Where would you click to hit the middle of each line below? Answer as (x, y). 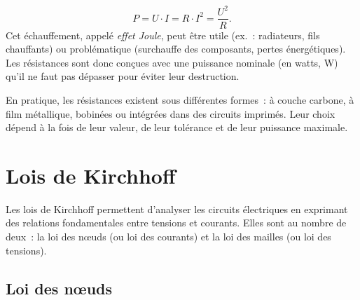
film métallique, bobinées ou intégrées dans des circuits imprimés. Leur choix (171, 113)
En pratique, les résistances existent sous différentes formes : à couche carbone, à (180, 99)
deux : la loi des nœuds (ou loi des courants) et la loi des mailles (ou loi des (168, 237)
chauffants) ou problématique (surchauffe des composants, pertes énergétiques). (176, 49)
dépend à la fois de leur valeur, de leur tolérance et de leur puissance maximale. (177, 127)
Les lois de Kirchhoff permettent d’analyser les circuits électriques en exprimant (177, 209)
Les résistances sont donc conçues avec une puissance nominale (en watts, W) (172, 62)
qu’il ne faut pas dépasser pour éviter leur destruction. (123, 76)
